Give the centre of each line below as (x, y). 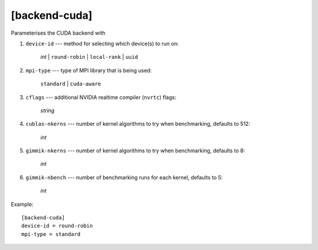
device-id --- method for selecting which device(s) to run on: (102, 44)
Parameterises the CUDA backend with (58, 33)
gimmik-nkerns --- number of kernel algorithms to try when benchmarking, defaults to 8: (135, 151)
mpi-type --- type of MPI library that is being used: (89, 70)
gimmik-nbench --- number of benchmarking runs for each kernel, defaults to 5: (124, 177)
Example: (22, 204)
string (47, 110)
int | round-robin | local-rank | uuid (89, 57)
